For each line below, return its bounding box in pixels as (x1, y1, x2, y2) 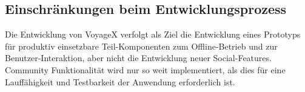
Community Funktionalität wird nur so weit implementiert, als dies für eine (5, 63, 286, 76)
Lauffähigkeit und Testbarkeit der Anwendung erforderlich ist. (5, 75, 235, 88)
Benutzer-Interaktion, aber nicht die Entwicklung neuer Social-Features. (5, 51, 272, 64)
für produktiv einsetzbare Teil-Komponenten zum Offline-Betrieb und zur (5, 39, 278, 52)
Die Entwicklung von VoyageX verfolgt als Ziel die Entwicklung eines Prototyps (5, 28, 301, 41)
